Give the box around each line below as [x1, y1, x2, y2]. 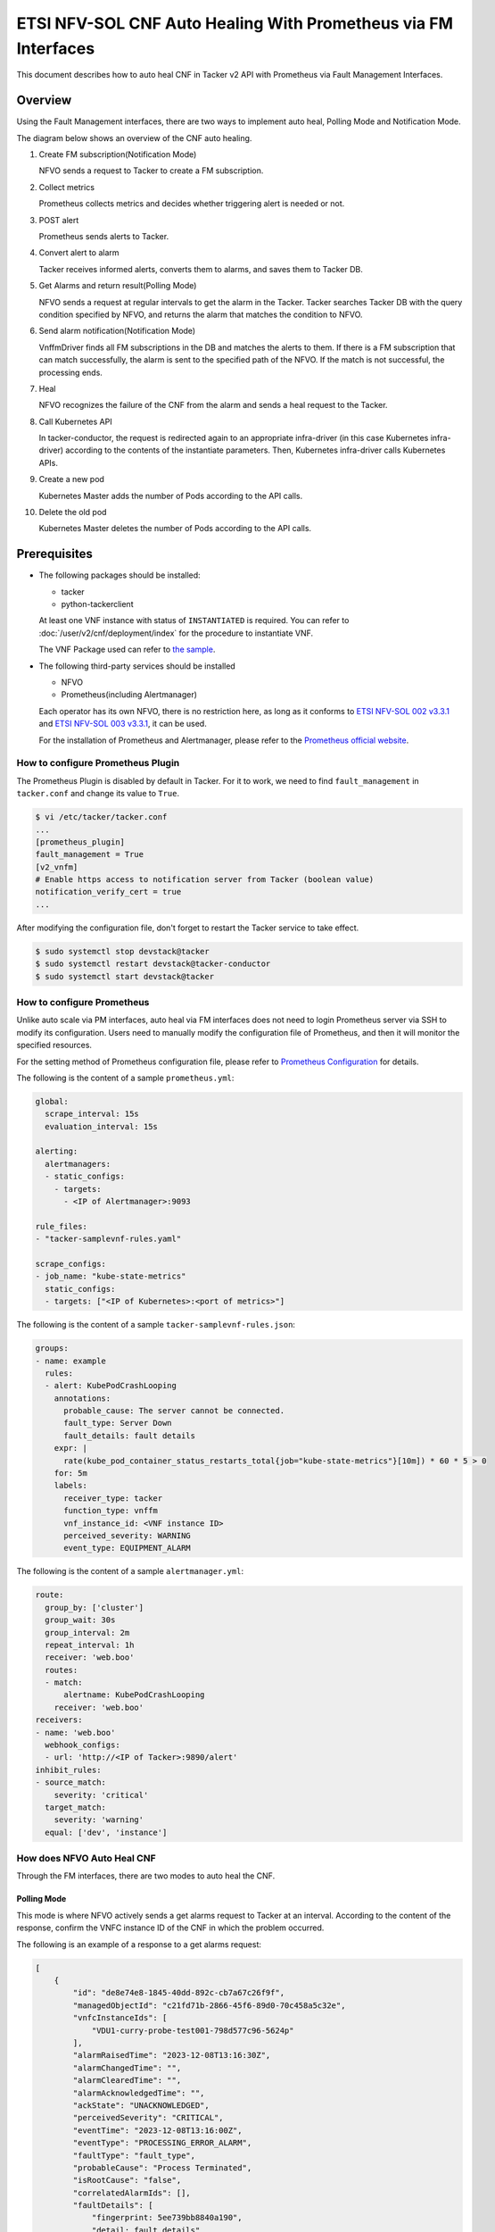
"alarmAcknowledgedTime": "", [72, 2087, 205, 2098]
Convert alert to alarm [38, 247, 120, 258]
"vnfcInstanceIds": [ [72, 2013, 168, 2023]
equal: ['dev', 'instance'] [45, 1827, 168, 1837]
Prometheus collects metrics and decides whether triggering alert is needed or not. [38, 198, 345, 209]
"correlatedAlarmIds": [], [72, 2187, 191, 2198]
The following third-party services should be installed [38, 661, 235, 671]
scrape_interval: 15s [45, 1109, 140, 1120]
